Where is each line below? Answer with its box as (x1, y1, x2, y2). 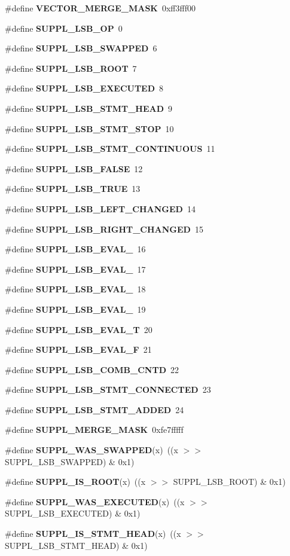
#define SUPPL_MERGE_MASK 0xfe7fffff (5, 423, 184, 436)
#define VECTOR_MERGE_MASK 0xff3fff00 (5, 2, 196, 14)
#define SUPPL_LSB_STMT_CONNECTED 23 (5, 383, 211, 396)
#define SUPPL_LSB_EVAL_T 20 (5, 323, 152, 335)
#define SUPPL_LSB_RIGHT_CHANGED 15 (5, 222, 203, 235)
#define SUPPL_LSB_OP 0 (5, 22, 123, 34)
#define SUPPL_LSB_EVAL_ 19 (5, 303, 146, 315)
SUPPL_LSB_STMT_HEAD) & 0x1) (5, 539, 148, 551)
